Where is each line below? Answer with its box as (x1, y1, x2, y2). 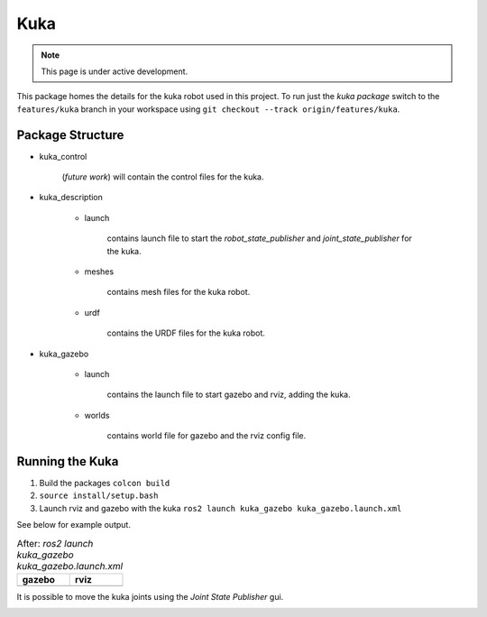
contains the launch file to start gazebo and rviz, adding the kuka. (106, 389, 351, 401)
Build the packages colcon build (39, 478, 170, 488)
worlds (84, 410, 110, 420)
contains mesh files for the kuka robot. (106, 287, 251, 298)
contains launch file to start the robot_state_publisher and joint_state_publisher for (106, 233, 412, 244)
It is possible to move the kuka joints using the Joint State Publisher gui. (16, 591, 284, 602)
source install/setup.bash (39, 491, 159, 501)
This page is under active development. (41, 66, 188, 77)
